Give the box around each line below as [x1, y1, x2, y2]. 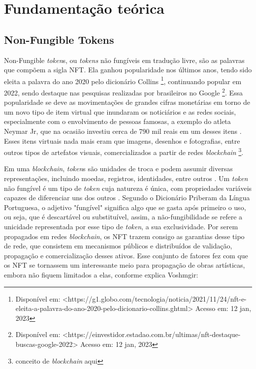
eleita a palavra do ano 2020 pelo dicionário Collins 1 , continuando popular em [4, 74, 242, 86]
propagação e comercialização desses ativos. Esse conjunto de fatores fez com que [4, 250, 248, 260]
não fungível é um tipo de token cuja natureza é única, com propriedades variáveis [4, 183, 252, 193]
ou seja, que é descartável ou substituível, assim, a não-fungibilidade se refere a [4, 212, 243, 222]
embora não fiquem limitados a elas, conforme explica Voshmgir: [4, 270, 198, 280]
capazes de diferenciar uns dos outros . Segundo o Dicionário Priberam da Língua [4, 192, 250, 203]
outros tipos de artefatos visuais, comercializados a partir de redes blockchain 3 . [4, 146, 244, 157]
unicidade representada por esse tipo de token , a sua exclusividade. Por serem [4, 221, 238, 232]
